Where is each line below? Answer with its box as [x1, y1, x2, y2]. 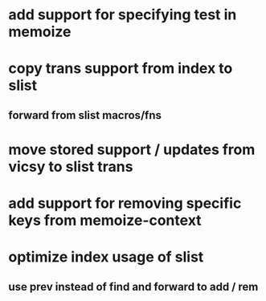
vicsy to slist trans [8, 157, 133, 176]
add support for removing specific [8, 194, 242, 213]
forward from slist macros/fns [8, 108, 162, 122]
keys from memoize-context [8, 211, 203, 230]
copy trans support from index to [8, 59, 233, 78]
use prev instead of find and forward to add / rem [8, 279, 259, 294]
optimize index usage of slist [8, 248, 204, 266]
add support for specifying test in [8, 6, 237, 24]
